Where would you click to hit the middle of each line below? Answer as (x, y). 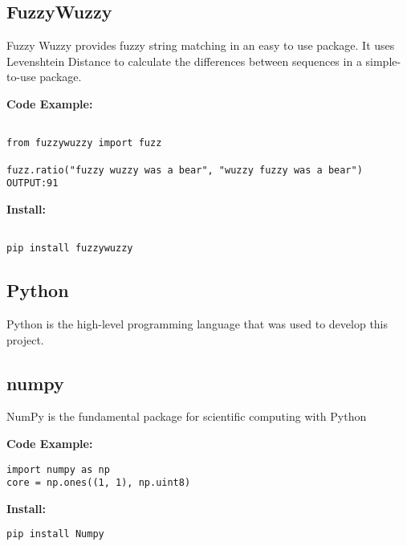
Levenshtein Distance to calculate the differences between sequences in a (184, 61)
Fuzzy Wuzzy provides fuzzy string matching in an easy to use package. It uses (201, 45)
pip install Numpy (55, 534)
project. (25, 339)
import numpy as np (58, 469)
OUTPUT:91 (33, 183)
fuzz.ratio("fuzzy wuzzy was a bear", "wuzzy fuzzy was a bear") (185, 170)
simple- (383, 61)
